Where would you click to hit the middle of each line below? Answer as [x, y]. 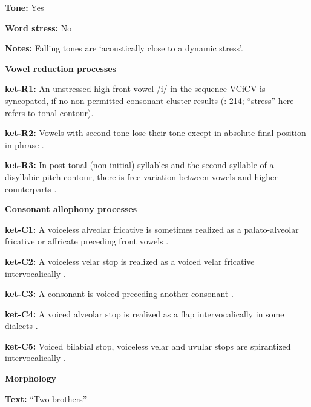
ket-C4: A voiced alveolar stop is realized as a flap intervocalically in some [145, 314]
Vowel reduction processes [61, 68]
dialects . [21, 326]
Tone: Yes [25, 7]
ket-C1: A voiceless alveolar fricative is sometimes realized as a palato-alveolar [152, 229]
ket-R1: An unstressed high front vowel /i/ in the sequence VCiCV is [135, 89]
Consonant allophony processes [71, 209]
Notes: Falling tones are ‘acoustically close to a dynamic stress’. [124, 48]
